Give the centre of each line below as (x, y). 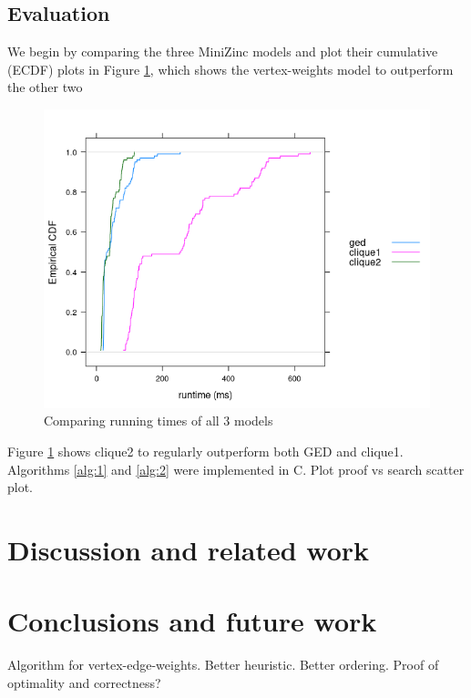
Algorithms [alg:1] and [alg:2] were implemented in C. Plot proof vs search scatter (236, 469)
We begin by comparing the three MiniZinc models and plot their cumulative (223, 51)
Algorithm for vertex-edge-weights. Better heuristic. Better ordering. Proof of (223, 665)
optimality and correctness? (84, 682)
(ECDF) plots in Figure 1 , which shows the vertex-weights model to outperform (230, 69)
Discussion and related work (189, 550)
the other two (45, 87)
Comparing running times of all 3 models (159, 421)
